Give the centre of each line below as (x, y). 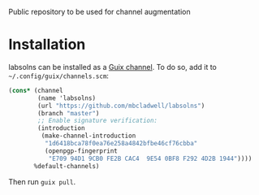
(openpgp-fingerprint (81, 151)
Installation (47, 45)
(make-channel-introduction (88, 136)
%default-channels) (67, 166)
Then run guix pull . (42, 181)
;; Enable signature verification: (98, 121)
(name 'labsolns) (67, 98)
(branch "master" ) (69, 113)
